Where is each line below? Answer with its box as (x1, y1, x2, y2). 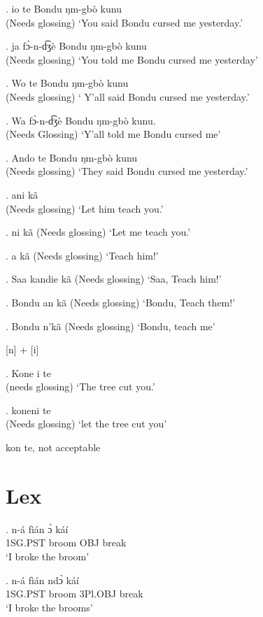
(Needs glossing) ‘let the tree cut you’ (6, 416, 167, 431)
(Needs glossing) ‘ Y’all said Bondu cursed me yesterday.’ (6, 89, 250, 104)
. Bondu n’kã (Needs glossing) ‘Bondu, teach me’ (6, 318, 215, 333)
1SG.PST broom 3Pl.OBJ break (6, 586, 143, 601)
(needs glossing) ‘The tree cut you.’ (6, 379, 155, 394)
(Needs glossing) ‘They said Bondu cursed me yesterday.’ (6, 164, 248, 178)
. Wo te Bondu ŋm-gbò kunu (6, 76, 129, 90)
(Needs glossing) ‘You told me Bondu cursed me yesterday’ (6, 52, 258, 66)
